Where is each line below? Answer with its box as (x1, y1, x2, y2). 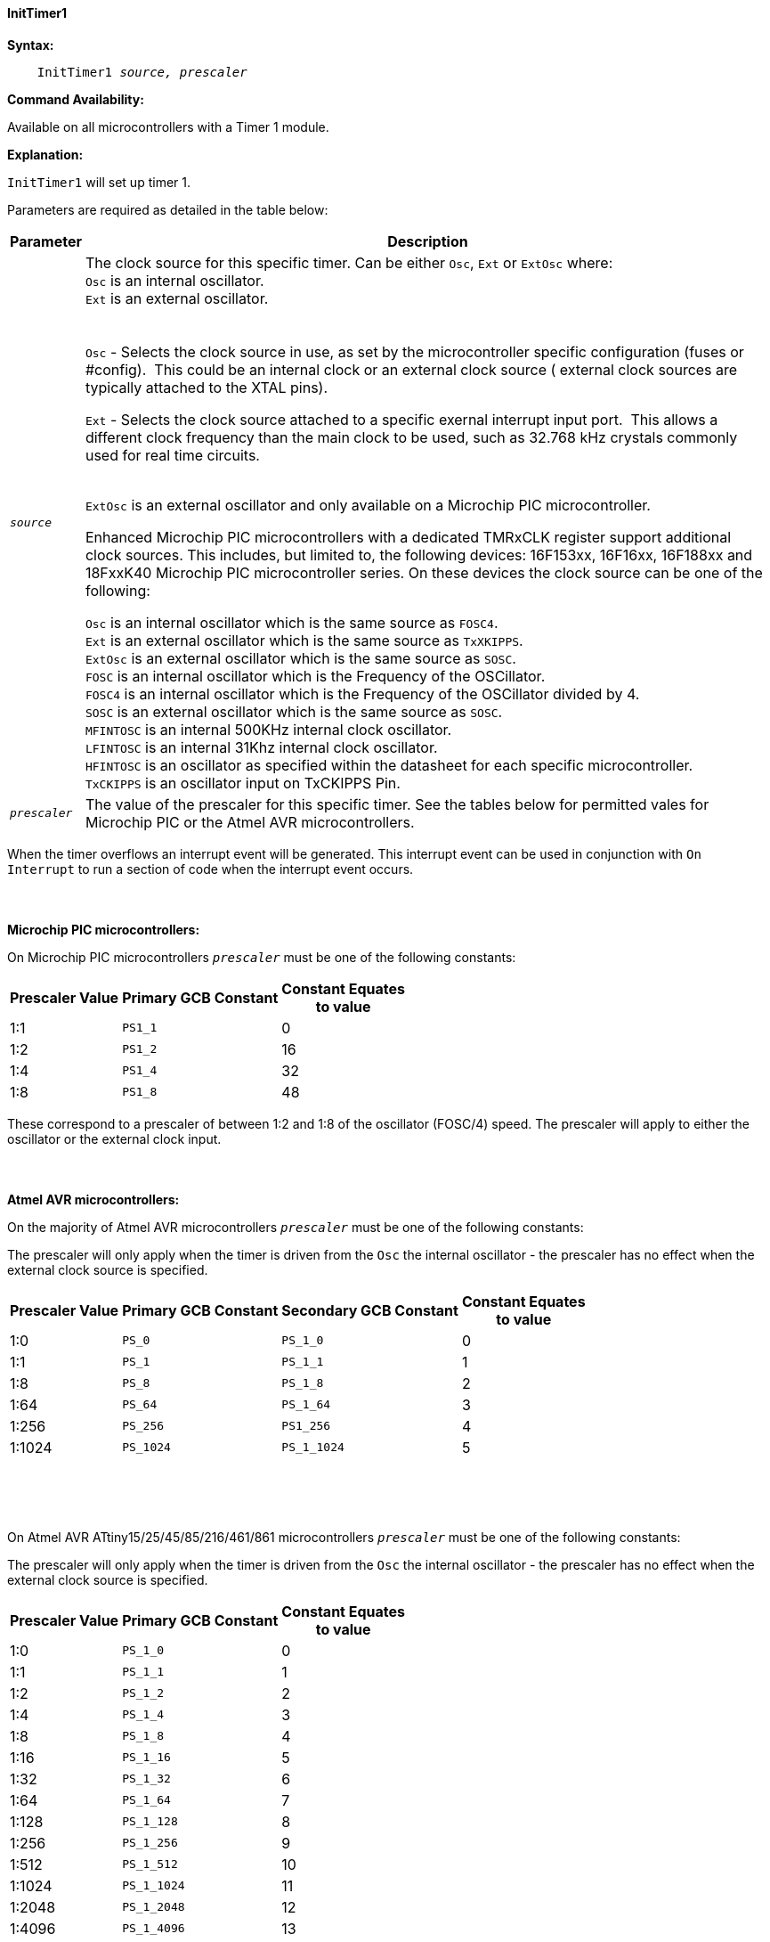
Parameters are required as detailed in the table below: (7, 201, 328, 217)
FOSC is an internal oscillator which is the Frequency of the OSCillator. (85, 666, 546, 685)
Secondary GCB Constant (281, 1301, 458, 1319)
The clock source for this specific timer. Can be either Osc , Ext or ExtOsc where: (85, 253, 613, 272)
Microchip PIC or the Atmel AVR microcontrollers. (85, 812, 415, 831)
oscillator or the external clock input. (7, 1130, 222, 1146)
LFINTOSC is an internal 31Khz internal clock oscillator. (85, 738, 438, 756)
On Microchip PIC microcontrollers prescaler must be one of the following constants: (7, 949, 516, 965)
